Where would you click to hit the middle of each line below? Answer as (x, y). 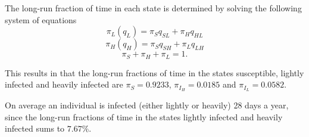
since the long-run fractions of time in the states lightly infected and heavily (144, 116)
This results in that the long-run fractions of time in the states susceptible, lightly (154, 72)
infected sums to (35, 128)
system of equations (41, 19)
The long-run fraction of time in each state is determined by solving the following (153, 8)
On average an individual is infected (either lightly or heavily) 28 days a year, (147, 105)
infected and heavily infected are (64, 84)
